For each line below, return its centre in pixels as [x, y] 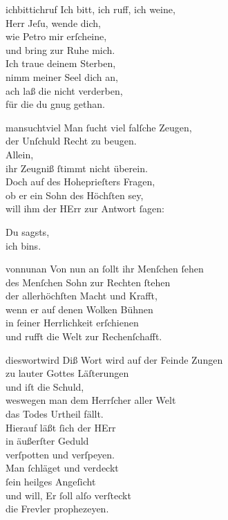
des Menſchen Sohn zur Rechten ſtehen [88, 282]
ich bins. [23, 245]
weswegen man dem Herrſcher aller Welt [91, 400]
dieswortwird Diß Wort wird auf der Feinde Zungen [114, 359]
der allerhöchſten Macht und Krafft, [82, 296]
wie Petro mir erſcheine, [56, 36]
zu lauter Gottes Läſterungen [67, 373]
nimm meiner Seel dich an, [62, 76]
